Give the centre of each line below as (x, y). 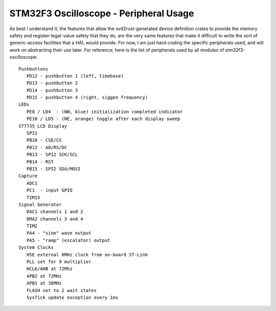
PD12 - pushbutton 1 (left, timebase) (75, 76)
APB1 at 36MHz (44, 283)
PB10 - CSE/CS (44, 140)
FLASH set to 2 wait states (62, 290)
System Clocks (36, 247)
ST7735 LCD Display (43, 126)
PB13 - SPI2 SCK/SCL (52, 155)
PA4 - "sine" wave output (59, 233)
